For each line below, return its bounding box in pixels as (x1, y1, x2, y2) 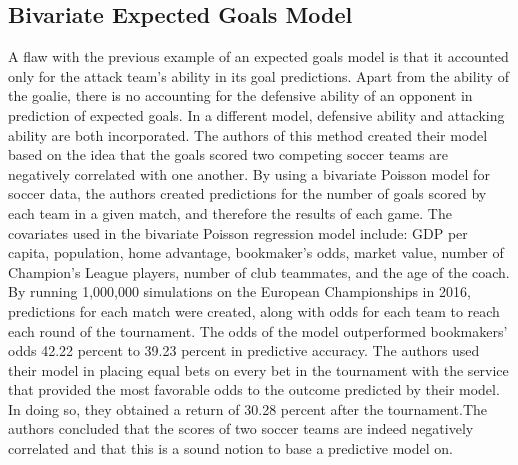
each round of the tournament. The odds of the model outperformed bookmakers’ (8, 320, 508, 341)
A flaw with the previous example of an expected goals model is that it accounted (8, 46, 509, 67)
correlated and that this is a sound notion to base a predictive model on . (8, 438, 453, 459)
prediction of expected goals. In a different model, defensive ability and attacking (8, 104, 505, 125)
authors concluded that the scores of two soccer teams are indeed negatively (8, 418, 474, 439)
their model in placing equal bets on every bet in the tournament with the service (8, 359, 509, 380)
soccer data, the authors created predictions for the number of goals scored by (8, 183, 487, 204)
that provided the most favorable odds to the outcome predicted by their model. (8, 379, 500, 400)
